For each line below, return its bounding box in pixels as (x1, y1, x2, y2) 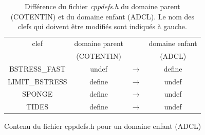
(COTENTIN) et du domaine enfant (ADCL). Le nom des (10, 11, 195, 21)
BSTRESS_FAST (9, 63, 66, 74)
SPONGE (22, 88, 53, 99)
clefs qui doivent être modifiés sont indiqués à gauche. (17, 21, 187, 32)
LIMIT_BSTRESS (8, 76, 67, 86)
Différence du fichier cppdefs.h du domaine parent (24, 1, 180, 11)
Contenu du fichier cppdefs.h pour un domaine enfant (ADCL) (4, 121, 201, 131)
